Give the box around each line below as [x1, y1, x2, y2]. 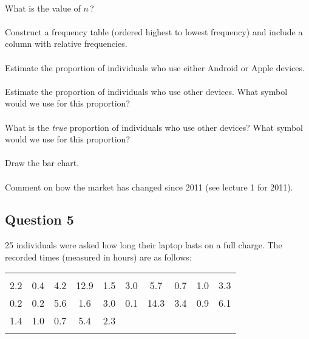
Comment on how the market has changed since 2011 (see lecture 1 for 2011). [5, 180, 293, 193]
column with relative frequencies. [5, 37, 127, 50]
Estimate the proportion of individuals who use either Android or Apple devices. [5, 61, 305, 74]
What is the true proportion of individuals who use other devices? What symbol [5, 121, 303, 133]
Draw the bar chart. [5, 156, 80, 169]
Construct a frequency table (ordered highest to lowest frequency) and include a [5, 25, 303, 38]
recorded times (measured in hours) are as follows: [5, 250, 192, 263]
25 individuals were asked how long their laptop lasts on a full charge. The [5, 239, 282, 251]
